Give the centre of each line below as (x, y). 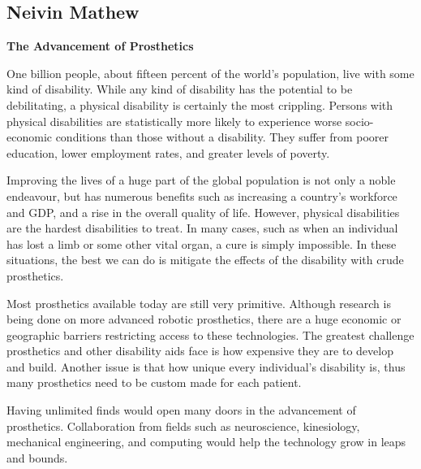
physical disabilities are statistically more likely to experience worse (174, 121)
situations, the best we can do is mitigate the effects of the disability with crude (205, 260)
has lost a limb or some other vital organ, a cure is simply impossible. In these (202, 243)
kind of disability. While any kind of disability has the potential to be (180, 89)
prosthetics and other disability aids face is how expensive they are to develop (200, 351)
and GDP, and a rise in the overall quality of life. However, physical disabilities (203, 212)
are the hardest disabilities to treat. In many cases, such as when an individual (202, 228)
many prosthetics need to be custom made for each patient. (154, 382)
